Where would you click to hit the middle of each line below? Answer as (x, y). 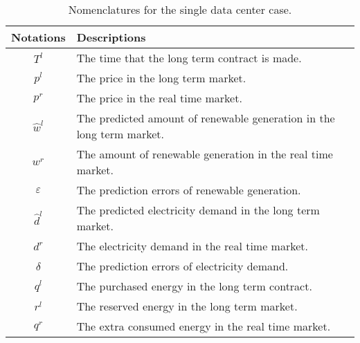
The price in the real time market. (159, 98)
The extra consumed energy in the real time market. (204, 326)
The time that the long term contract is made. (189, 58)
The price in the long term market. (161, 78)
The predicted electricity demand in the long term (198, 210)
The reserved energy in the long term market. (187, 306)
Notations (38, 37)
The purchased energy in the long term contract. (194, 286)
